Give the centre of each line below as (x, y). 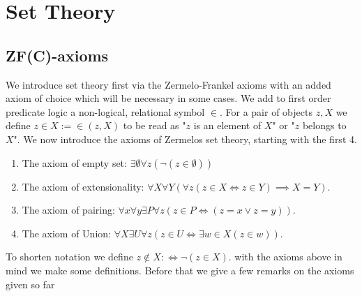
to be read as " (154, 125)
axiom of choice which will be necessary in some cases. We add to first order (168, 98)
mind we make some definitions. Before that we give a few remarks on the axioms (180, 270)
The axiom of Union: (66, 233)
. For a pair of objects (266, 111)
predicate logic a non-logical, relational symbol (105, 111)
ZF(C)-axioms (57, 55)
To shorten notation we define (69, 257)
